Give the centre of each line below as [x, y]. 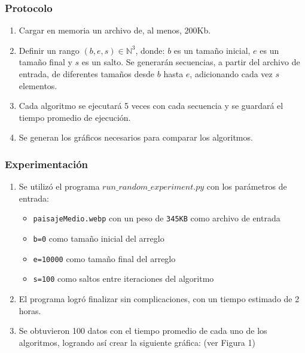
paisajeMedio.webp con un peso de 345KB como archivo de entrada [157, 218]
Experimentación [46, 164]
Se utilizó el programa [59, 186]
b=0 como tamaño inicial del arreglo [99, 238]
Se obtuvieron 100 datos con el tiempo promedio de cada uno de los [143, 331]
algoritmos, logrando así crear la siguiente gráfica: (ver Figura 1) [137, 342]
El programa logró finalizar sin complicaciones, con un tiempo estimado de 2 [159, 299]
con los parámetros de [247, 186]
